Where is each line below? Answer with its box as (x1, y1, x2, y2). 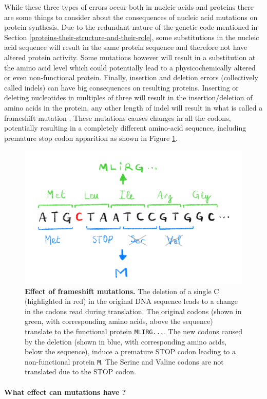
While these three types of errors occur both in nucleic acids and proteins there (4, 2, 254, 12)
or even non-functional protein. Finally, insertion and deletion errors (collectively (4, 72, 258, 83)
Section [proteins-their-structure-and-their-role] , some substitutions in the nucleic (4, 31, 259, 42)
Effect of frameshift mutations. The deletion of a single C (25, 285, 219, 296)
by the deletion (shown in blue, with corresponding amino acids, (25, 336, 227, 347)
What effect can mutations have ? (4, 386, 126, 397)
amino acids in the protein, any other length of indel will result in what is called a (4, 102, 263, 113)
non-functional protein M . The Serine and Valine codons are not (25, 356, 224, 367)
